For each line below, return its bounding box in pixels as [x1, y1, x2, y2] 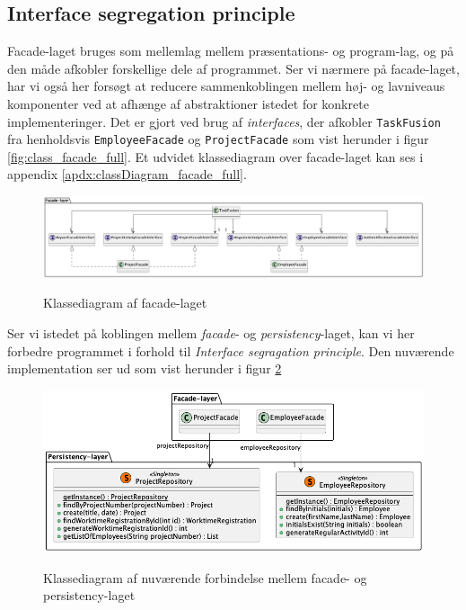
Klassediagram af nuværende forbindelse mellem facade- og [43, 568, 367, 587]
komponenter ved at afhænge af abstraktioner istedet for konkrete [7, 94, 369, 112]
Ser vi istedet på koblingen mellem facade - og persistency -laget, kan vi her [7, 323, 415, 342]
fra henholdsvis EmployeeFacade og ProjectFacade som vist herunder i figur [7, 130, 429, 148]
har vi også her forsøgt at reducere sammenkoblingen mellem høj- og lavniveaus [7, 76, 445, 95]
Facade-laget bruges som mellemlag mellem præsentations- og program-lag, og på [7, 41, 454, 60]
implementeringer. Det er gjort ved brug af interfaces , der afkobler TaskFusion [7, 112, 441, 130]
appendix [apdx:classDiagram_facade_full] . [7, 165, 247, 184]
